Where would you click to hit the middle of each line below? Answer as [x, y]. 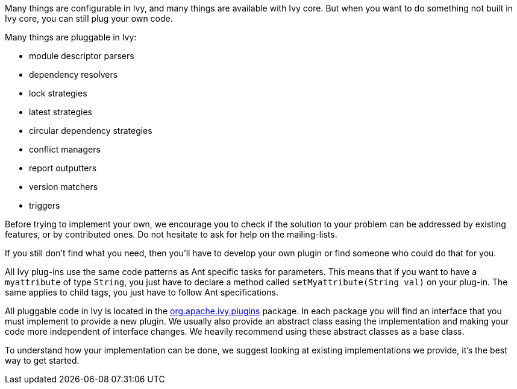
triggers [45, 205]
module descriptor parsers [82, 56]
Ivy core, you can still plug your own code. [89, 18]
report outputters [63, 168]
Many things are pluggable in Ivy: [71, 37]
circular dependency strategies [91, 131]
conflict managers [65, 149]
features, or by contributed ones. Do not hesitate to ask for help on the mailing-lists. [171, 234]
